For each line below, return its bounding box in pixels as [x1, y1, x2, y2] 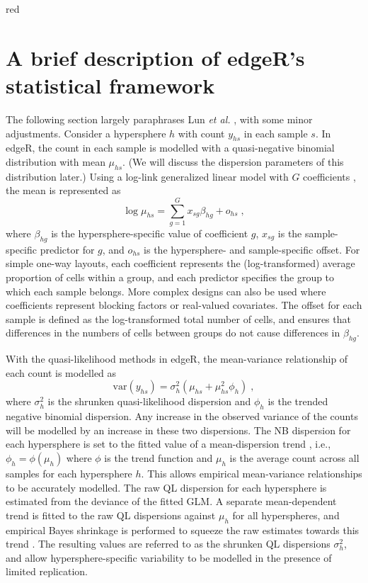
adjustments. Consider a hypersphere [6, 125, 166, 140]
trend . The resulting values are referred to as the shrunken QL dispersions [6, 536, 330, 551]
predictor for [40, 242, 95, 256]
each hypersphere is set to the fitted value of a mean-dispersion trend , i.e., [6, 436, 331, 451]
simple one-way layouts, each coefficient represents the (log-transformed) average [6, 256, 355, 271]
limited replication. [6, 564, 88, 579]
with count [178, 125, 225, 140]
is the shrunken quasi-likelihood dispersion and [47, 394, 251, 409]
